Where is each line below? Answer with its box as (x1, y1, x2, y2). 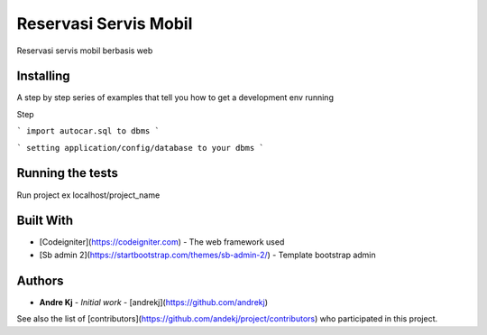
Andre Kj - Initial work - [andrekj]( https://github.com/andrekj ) (39, 296, 269, 307)
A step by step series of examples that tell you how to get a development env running (16, 92, 334, 103)
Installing (16, 69, 71, 84)
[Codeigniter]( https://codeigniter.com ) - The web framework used (39, 237, 285, 247)
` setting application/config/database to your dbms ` (16, 143, 265, 153)
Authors (16, 273, 64, 288)
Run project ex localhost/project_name (16, 190, 161, 200)
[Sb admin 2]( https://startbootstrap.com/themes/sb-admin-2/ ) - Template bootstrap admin (39, 249, 376, 260)
